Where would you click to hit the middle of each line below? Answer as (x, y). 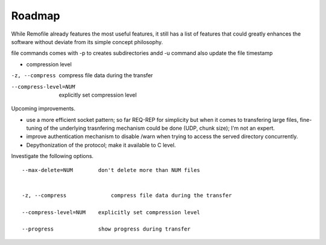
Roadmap (36, 16)
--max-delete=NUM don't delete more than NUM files (111, 170)
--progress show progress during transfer (106, 229)
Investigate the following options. (52, 156)
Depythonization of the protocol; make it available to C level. (101, 145)
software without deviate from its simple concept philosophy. (87, 42)
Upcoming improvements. (43, 109)
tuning (34, 128)
